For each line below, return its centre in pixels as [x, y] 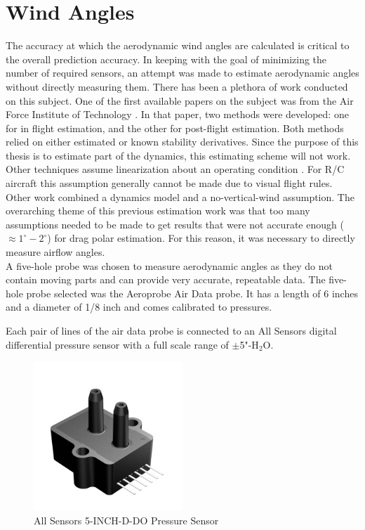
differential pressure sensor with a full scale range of [117, 344]
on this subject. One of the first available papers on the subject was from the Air [180, 100]
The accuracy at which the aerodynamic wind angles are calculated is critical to [178, 45]
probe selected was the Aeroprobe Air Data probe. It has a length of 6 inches [192, 293]
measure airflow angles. [55, 252]
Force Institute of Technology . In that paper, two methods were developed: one [177, 114]
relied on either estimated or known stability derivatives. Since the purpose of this [182, 142]
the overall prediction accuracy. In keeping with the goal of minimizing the [166, 59]
